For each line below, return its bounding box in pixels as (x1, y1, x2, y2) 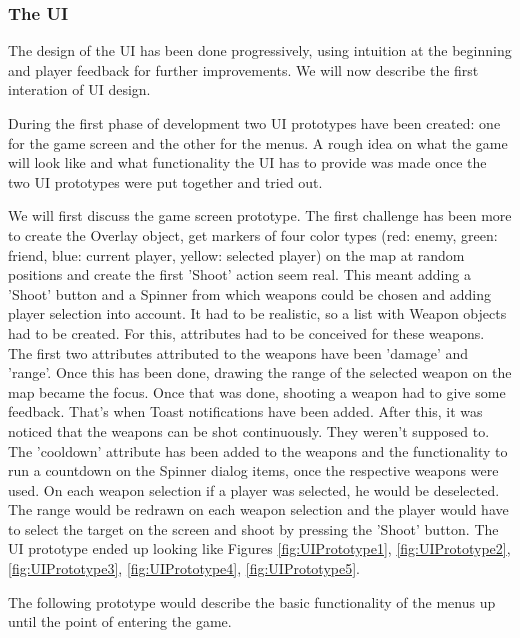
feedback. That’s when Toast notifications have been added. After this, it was (8, 401, 483, 422)
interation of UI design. (8, 79, 151, 100)
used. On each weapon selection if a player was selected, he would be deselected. (8, 479, 500, 500)
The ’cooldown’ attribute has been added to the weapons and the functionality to (8, 440, 508, 461)
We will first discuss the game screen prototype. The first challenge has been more (8, 205, 512, 226)
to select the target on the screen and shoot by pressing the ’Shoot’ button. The (8, 518, 499, 539)
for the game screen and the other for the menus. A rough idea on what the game (8, 132, 508, 153)
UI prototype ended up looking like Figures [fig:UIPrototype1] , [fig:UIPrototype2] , (8, 538, 511, 559)
